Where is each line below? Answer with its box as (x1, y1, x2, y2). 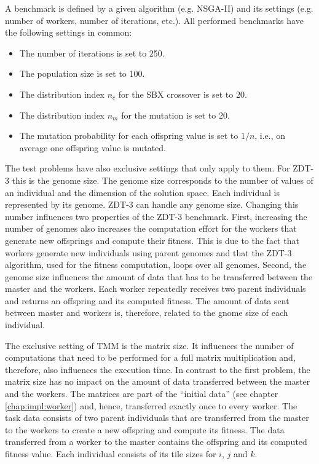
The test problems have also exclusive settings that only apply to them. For (5, 162, 290, 175)
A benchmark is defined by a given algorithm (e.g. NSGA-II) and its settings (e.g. (5, 2, 313, 14)
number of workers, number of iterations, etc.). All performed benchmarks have (5, 14, 304, 26)
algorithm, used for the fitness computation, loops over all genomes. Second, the (5, 258, 307, 271)
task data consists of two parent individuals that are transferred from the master (5, 411, 309, 424)
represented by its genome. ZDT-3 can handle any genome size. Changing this (5, 198, 299, 211)
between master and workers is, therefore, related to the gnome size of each (5, 306, 288, 319)
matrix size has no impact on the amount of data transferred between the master (5, 375, 310, 388)
